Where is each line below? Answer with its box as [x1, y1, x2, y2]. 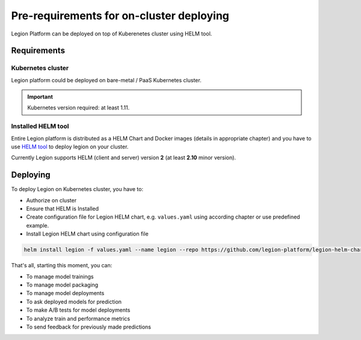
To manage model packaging [26, 281, 99, 288]
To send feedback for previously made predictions [26, 323, 152, 330]
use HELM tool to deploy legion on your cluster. [11, 143, 129, 150]
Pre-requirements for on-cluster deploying [11, 9, 230, 22]
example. [26, 222, 49, 229]
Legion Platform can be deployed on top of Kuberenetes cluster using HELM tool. [11, 30, 212, 37]
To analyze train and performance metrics [26, 315, 131, 322]
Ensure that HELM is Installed [26, 205, 99, 213]
